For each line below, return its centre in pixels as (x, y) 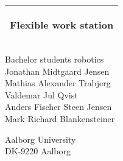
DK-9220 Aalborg (38, 151)
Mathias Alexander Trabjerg (58, 83)
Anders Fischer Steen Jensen (58, 107)
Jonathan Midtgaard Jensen (57, 71)
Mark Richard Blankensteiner (60, 118)
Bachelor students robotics (54, 59)
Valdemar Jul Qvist (41, 94)
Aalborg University (40, 139)
